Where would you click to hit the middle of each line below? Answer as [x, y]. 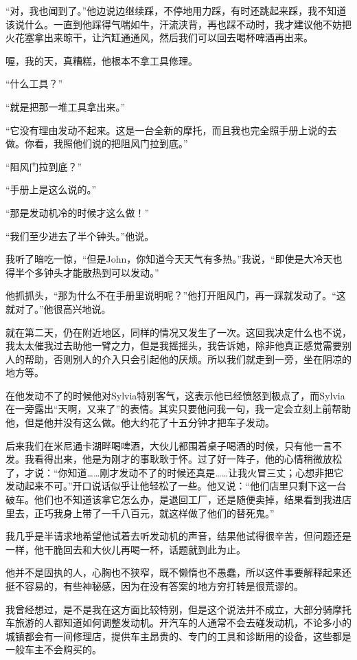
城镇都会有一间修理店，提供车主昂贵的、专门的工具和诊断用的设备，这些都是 [178, 636]
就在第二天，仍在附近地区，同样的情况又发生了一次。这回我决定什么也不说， [178, 332]
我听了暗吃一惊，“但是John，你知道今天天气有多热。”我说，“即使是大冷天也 [174, 259]
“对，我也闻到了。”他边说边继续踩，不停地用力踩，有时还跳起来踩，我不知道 [176, 10]
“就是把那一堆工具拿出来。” [66, 106]
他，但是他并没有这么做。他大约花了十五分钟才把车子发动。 [140, 422]
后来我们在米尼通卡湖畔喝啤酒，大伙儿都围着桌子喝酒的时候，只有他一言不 [174, 445]
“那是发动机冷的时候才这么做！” [78, 212]
